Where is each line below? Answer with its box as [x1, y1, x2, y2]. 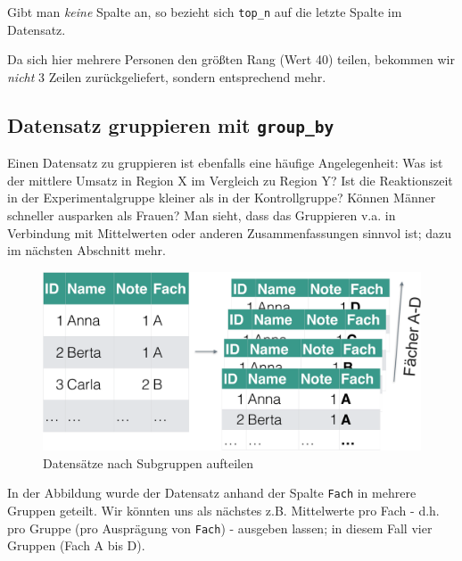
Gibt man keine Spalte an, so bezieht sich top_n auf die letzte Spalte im [7, 3, 402, 21]
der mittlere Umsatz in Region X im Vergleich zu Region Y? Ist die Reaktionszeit [7, 170, 453, 189]
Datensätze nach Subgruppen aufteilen [43, 453, 254, 472]
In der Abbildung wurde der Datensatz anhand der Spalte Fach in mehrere [7, 483, 417, 502]
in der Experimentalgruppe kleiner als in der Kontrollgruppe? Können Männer [7, 188, 436, 207]
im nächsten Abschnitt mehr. [7, 241, 166, 260]
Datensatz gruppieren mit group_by [7, 111, 334, 138]
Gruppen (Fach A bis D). [7, 536, 145, 555]
